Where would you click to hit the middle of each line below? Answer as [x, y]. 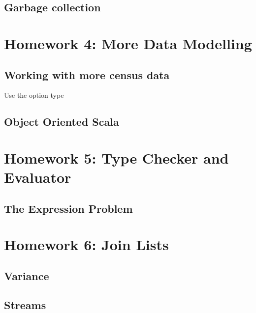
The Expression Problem [68, 208]
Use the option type [34, 95]
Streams [25, 304]
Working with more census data [87, 74]
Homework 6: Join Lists [86, 244]
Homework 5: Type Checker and [116, 157]
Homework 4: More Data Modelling [128, 43]
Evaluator [38, 177]
